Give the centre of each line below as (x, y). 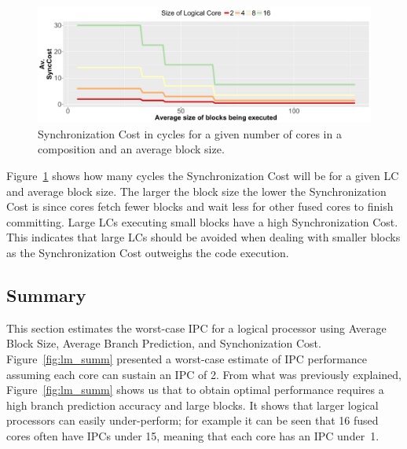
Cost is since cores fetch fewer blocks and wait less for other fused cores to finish (200, 206)
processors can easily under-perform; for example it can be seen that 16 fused (192, 420)
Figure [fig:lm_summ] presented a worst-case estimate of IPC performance (187, 358)
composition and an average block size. (131, 149)
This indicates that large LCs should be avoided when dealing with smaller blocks (203, 237)
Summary (46, 294)
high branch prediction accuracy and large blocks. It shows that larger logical (192, 405)
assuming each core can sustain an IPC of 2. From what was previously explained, (204, 374)
